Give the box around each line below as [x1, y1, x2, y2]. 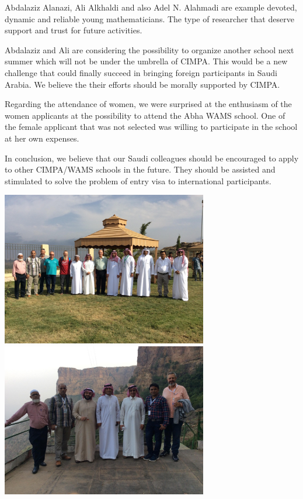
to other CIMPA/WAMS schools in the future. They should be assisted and [5, 163, 276, 175]
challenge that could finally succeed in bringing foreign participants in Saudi [5, 66, 278, 78]
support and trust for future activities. [5, 24, 142, 36]
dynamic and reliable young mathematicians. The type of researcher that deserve [5, 12, 294, 25]
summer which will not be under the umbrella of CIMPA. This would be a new [5, 55, 288, 67]
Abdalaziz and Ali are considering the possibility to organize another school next [5, 43, 294, 56]
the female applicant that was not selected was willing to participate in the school [5, 121, 298, 133]
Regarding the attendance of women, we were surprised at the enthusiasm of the [5, 98, 292, 110]
